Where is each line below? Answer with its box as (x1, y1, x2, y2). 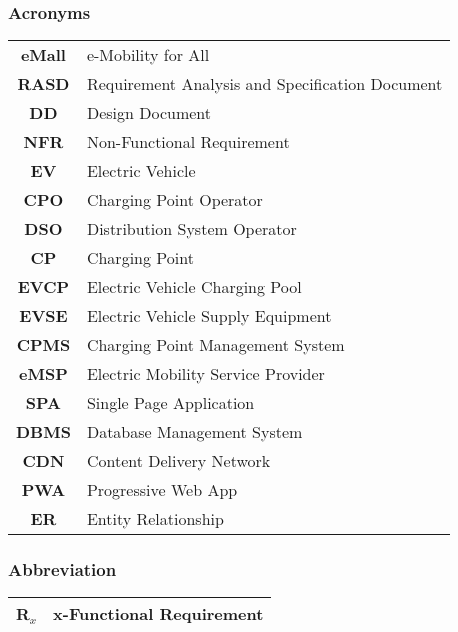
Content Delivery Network (86, 449, 271, 473)
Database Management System (86, 420, 303, 444)
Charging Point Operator (86, 188, 263, 212)
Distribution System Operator (86, 217, 297, 241)
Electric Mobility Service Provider (86, 362, 325, 386)
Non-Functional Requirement (86, 130, 290, 154)
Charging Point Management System (86, 333, 345, 357)
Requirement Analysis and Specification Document (86, 72, 443, 96)
